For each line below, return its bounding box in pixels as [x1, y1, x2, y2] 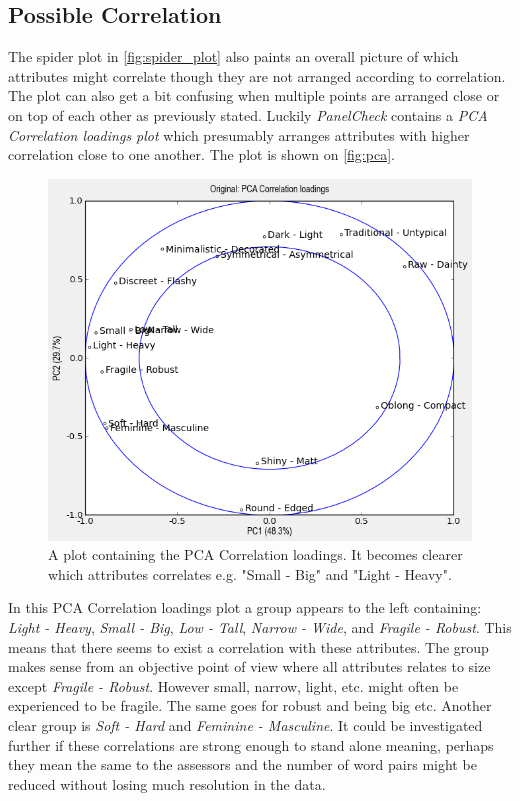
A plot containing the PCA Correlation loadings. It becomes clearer [48, 544, 463, 565]
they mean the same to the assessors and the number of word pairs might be [8, 754, 477, 775]
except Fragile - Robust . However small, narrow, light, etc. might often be [8, 675, 459, 696]
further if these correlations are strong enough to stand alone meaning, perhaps [8, 734, 494, 755]
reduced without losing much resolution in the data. [8, 773, 326, 794]
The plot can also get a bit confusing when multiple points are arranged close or [8, 85, 500, 106]
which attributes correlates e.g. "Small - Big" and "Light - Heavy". [48, 563, 452, 584]
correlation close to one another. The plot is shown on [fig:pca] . [8, 144, 395, 165]
